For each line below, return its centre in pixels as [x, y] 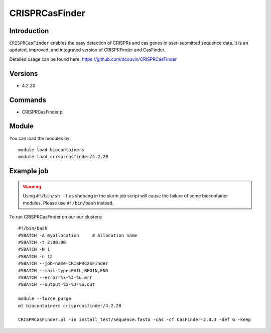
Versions [24, 74]
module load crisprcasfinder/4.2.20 [63, 157]
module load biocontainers [51, 150]
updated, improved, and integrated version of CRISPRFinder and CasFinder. [87, 50]
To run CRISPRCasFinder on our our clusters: [56, 216]
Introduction [29, 31]
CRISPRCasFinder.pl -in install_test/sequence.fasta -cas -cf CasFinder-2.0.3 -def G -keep [134, 320]
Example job [29, 171]
